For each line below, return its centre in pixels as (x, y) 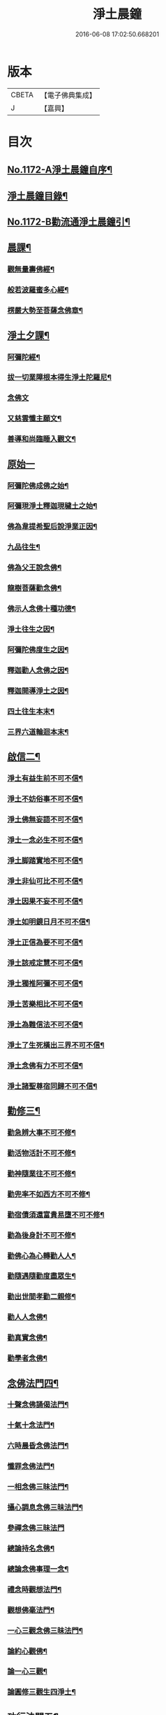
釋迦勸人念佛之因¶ (38, 670)
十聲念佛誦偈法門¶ (38, 1405)
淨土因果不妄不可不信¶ (45, 901)
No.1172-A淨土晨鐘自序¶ (60, 170)
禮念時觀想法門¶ (35, 1589)
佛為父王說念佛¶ (35, 567)
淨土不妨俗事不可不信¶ (45, 798)
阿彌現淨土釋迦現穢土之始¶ (52, 506)
